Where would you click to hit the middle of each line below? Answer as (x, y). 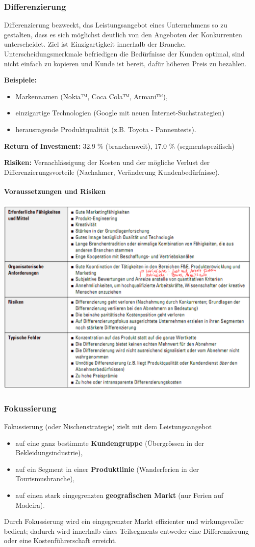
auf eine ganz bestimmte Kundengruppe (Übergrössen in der (110, 443)
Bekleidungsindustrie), (49, 452)
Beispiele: (20, 80)
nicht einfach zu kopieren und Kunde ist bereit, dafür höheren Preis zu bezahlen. (125, 63)
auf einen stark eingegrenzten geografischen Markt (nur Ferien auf (119, 495)
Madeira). (30, 505)
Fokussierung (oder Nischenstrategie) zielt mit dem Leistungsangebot (108, 426)
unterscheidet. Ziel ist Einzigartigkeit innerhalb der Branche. (95, 44)
